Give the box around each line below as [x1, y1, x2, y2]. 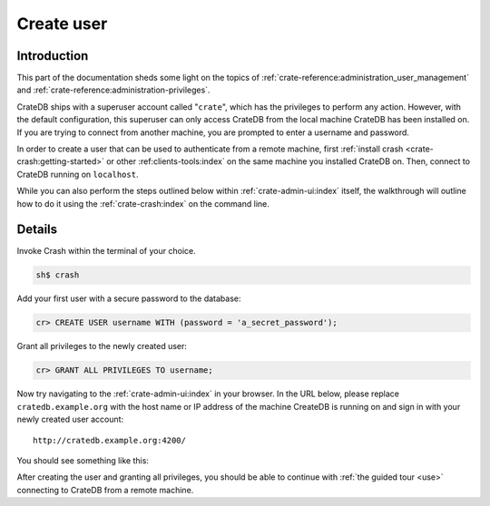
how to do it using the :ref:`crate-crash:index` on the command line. [16, 198, 269, 209]
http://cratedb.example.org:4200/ [33, 435, 186, 445]
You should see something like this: [16, 454, 150, 466]
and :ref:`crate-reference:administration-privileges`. [16, 84, 211, 95]
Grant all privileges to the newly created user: [16, 341, 188, 352]
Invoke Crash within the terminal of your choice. [16, 246, 196, 257]
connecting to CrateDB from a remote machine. [16, 484, 194, 495]
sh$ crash [35, 270, 80, 280]
